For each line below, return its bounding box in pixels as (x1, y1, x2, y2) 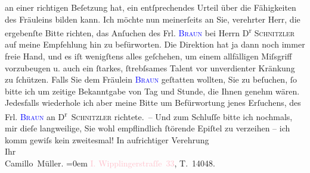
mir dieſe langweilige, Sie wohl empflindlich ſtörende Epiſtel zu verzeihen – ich (5, 122, 290, 134)
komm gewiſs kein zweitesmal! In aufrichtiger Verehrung (5, 133, 209, 146)
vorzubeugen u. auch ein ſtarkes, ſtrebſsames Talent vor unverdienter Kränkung (5, 61, 295, 74)
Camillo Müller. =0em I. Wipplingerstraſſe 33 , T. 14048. (5, 157, 215, 169)
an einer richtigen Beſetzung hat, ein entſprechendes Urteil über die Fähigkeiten (5, 1, 296, 13)
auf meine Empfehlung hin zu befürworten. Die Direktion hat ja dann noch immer (5, 38, 305, 51)
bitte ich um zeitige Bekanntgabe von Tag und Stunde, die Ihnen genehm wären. (5, 84, 300, 97)
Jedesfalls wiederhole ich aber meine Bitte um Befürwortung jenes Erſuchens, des (5, 96, 301, 109)
